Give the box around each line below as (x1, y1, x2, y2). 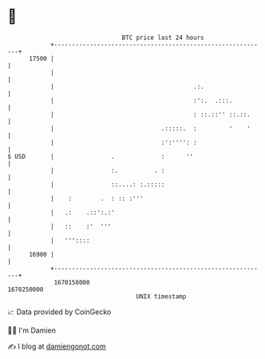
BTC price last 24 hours (121, 34, 204, 42)
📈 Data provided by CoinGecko (7, 307, 112, 317)
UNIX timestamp (136, 292, 187, 301)
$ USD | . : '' (7, 152, 194, 161)
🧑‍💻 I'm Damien (7, 325, 57, 335)
